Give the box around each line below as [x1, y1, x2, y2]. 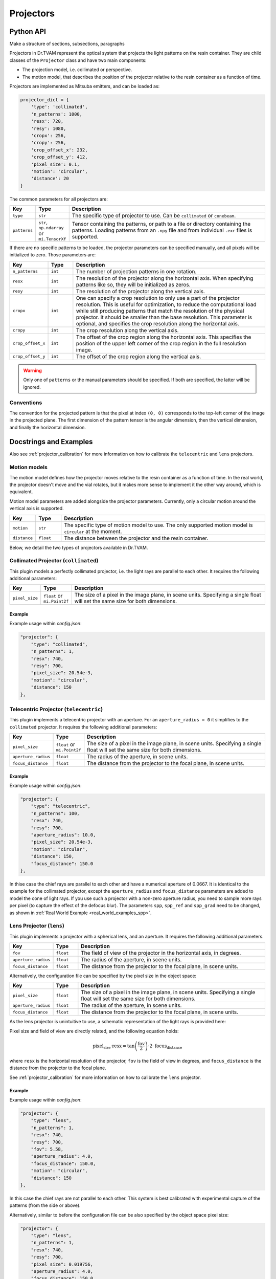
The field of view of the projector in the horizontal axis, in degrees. [81, 950, 241, 957]
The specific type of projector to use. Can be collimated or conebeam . [72, 212, 236, 219]
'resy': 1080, [31, 125, 66, 131]
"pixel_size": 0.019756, [31, 1261, 94, 1267]
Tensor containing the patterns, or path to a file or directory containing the [72, 220, 250, 228]
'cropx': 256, [31, 133, 66, 138]
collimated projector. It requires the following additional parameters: [9, 724, 157, 730]
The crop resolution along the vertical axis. [76, 326, 179, 334]
